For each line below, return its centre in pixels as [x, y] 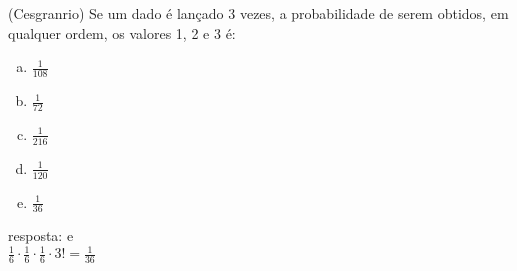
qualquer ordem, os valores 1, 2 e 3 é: [122, 32]
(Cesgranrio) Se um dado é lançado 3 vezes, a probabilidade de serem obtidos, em [258, 13]
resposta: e [41, 235]
